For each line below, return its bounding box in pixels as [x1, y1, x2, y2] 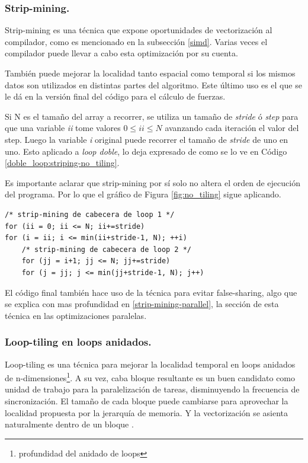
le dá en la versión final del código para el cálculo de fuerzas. [5, 90, 226, 103]
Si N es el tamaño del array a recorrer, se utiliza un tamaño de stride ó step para [5, 110, 299, 122]
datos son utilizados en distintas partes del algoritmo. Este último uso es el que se [5, 78, 302, 91]
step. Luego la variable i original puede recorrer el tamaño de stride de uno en [5, 133, 288, 145]
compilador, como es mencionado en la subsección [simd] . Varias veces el [5, 35, 268, 47]
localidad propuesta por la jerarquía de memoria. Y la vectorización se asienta [5, 406, 288, 419]
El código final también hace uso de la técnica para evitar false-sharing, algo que [5, 286, 297, 298]
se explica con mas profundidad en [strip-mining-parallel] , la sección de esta [5, 298, 279, 310]
